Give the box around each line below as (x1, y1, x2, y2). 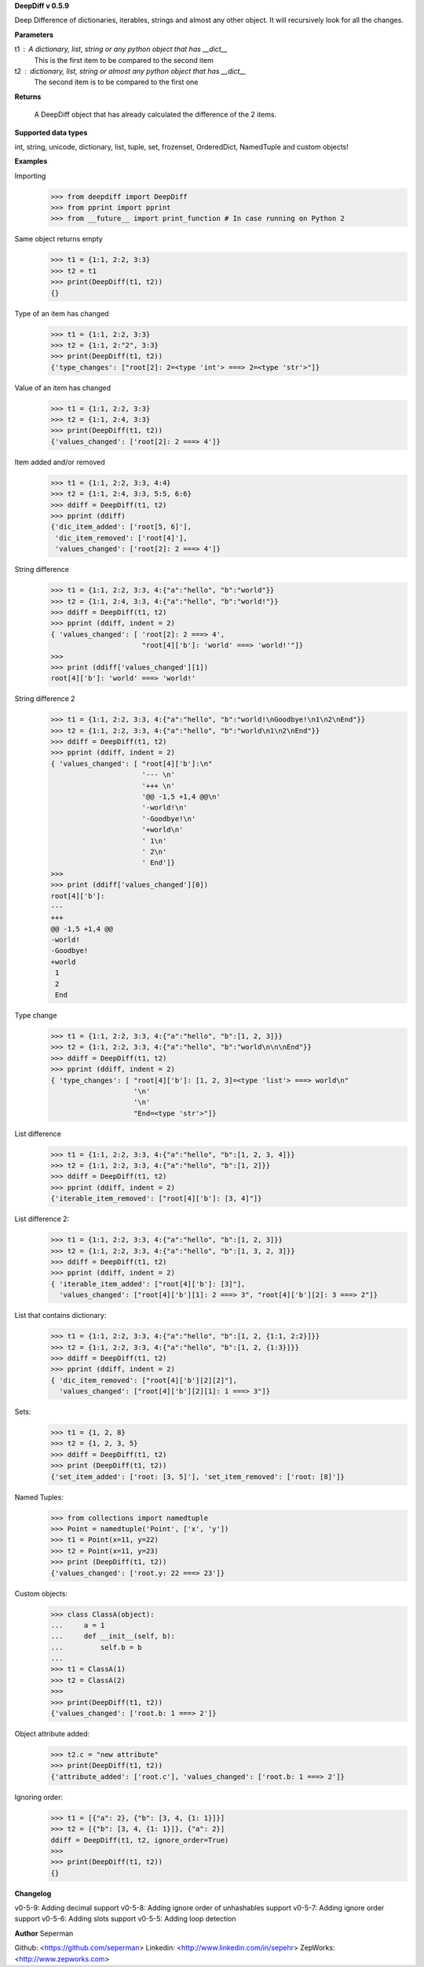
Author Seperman (14, 1928, 74, 1938)
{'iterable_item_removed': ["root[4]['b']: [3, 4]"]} (50, 1194, 262, 1203)
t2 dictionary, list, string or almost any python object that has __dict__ (14, 66, 247, 76)
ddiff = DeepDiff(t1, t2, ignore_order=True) (50, 1836, 229, 1844)
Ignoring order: (14, 1792, 64, 1802)
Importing (14, 171, 46, 180)
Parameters (14, 30, 54, 39)
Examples (14, 157, 48, 166)
